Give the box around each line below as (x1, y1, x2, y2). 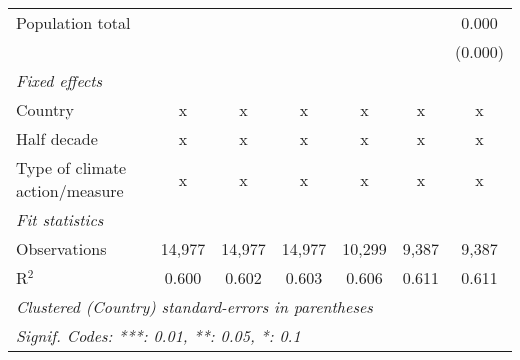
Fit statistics (16, 208, 104, 231)
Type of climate (16, 156, 127, 179)
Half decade (16, 127, 98, 150)
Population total (16, 11, 131, 34)
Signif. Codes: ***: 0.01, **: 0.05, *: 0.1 (16, 324, 301, 347)
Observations (16, 237, 107, 260)
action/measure (16, 179, 124, 202)
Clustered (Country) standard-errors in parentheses (16, 295, 373, 318)
